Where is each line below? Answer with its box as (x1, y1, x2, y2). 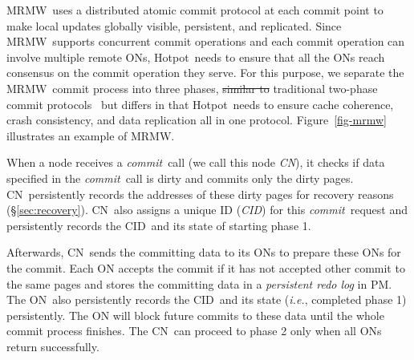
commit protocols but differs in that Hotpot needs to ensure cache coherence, (6, 95, 394, 112)
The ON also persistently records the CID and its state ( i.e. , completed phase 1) (6, 291, 407, 308)
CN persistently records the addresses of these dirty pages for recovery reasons (6, 185, 394, 202)
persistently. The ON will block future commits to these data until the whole (6, 306, 384, 323)
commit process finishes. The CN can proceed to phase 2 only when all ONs (6, 322, 382, 339)
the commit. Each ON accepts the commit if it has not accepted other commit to (6, 259, 405, 276)
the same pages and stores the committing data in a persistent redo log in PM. (6, 275, 392, 292)
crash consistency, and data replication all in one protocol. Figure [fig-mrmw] (6, 111, 387, 128)
